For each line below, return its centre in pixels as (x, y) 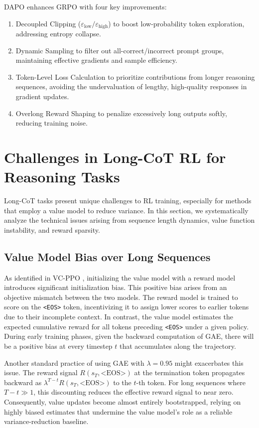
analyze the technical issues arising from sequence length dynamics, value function (129, 220)
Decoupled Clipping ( (48, 23)
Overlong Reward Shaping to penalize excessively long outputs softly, (121, 113)
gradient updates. (42, 96)
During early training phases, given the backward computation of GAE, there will (129, 336)
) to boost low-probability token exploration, (176, 23)
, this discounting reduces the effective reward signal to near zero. (133, 392)
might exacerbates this (209, 362)
